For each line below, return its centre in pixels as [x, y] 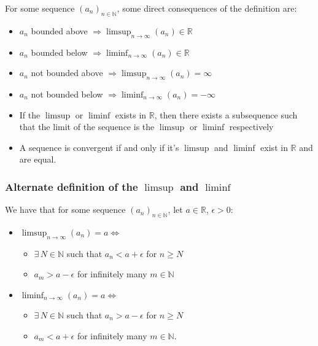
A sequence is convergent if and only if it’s [99, 147]
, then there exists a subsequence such [226, 114]
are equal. [38, 159]
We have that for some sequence [65, 210]
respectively [251, 127]
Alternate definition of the [72, 186]
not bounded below [67, 94]
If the [30, 114]
